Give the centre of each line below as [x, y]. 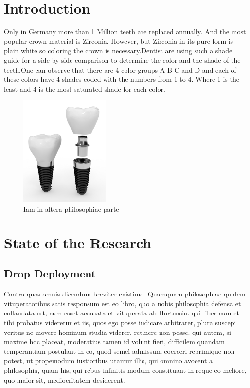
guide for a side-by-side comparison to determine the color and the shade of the [122, 60]
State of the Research [78, 242]
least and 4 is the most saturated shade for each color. [85, 88]
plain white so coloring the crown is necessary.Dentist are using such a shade [118, 50]
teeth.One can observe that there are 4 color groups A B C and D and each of [120, 69]
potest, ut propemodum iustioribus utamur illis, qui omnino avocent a [108, 360]
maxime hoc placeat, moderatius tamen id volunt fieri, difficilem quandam [114, 342]
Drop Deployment [50, 273]
